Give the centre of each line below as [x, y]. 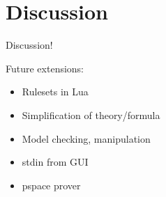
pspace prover [51, 185]
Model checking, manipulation [86, 138]
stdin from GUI [55, 162]
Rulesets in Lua [55, 92]
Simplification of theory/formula [91, 115]
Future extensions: [45, 68]
